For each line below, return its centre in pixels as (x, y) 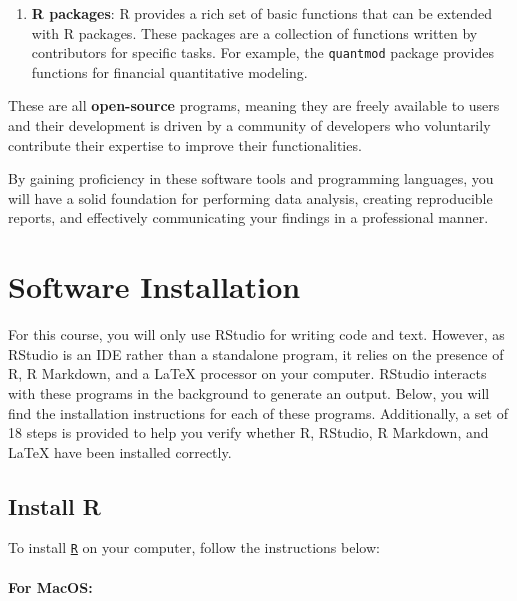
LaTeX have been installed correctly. (120, 451)
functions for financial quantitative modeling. (169, 71)
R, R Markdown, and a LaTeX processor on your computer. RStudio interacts (247, 373)
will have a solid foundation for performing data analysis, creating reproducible (250, 197)
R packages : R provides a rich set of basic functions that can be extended (262, 13)
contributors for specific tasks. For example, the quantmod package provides (262, 52)
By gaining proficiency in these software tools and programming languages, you (251, 178)
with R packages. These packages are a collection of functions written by (254, 32)
